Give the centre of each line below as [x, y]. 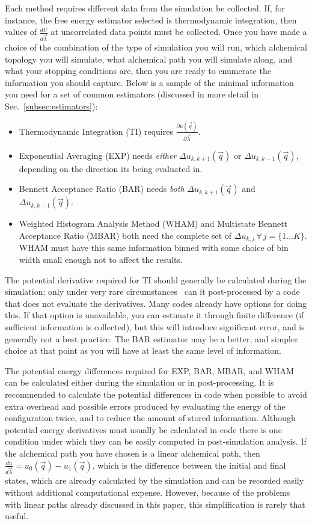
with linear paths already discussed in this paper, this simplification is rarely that [155, 504]
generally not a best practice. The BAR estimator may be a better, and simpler [151, 338]
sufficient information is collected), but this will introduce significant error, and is [155, 327]
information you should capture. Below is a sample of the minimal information [149, 82]
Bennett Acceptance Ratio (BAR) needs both [102, 189]
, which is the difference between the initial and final [189, 465]
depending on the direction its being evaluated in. [111, 168]
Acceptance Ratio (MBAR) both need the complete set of [125, 235]
